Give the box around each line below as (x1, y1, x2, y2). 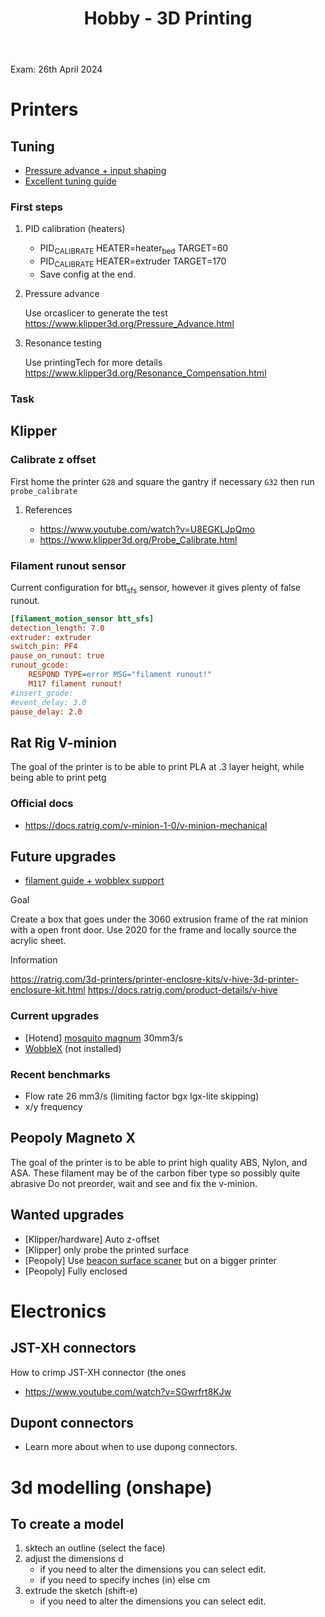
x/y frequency (24, 1100, 83, 1112)
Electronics (10, 1300, 107, 1322)
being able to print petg (10, 772, 107, 784)
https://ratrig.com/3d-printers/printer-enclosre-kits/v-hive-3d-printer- (10, 973, 300, 986)
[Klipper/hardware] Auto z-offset (24, 1233, 160, 1245)
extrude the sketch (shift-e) (24, 1585, 138, 1597)
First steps (10, 200, 63, 214)
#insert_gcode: (10, 688, 74, 698)
